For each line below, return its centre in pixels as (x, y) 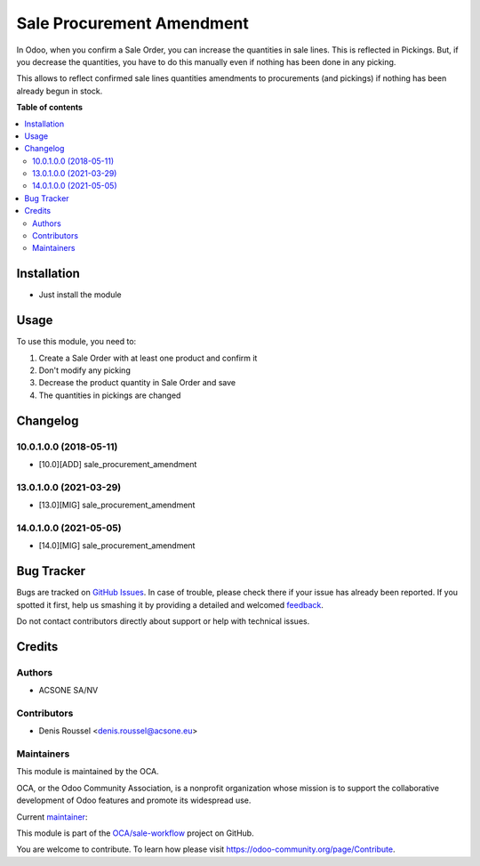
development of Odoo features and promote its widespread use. (134, 800)
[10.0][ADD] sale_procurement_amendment (118, 464)
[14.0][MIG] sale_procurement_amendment (117, 546)
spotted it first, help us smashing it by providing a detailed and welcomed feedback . (170, 604)
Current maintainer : (52, 817)
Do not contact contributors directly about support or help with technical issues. (163, 621)
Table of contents (50, 108)
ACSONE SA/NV (68, 691)
